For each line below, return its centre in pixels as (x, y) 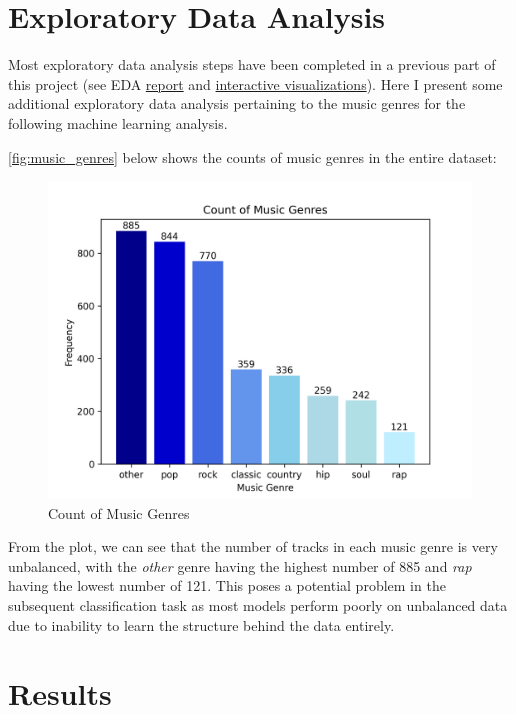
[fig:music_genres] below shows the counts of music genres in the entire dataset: (252, 156)
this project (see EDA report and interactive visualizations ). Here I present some (255, 83)
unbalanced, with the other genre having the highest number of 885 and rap (240, 565)
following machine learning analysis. (118, 122)
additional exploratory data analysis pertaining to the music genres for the (237, 103)
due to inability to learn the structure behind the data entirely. (201, 624)
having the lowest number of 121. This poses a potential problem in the (227, 585)
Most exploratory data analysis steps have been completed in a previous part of (252, 64)
